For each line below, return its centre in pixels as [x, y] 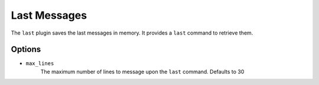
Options [26, 50]
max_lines [40, 64]
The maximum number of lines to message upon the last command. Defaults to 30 [142, 72]
